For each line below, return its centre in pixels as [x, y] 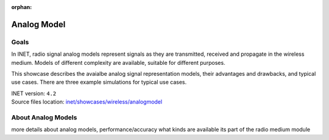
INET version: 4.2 [34, 93]
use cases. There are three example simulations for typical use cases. [99, 82]
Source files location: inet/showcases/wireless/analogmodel [87, 102]
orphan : [22, 7]
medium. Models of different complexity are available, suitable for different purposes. [118, 62]
